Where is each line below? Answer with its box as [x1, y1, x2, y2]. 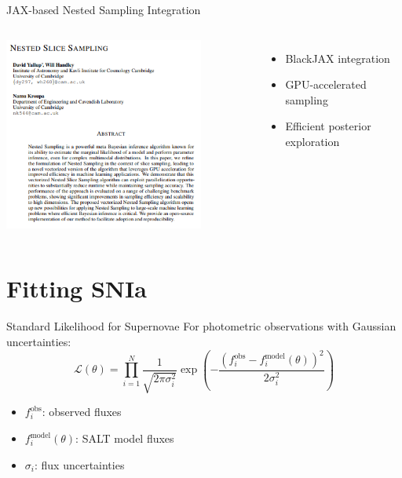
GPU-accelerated [285, 76, 367, 93]
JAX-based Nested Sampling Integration [6, 2, 201, 17]
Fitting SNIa [6, 272, 147, 305]
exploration [285, 133, 340, 149]
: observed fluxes [42, 403, 122, 420]
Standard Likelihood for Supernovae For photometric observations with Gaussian [6, 318, 397, 334]
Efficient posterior [285, 118, 371, 134]
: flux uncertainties [34, 456, 125, 473]
